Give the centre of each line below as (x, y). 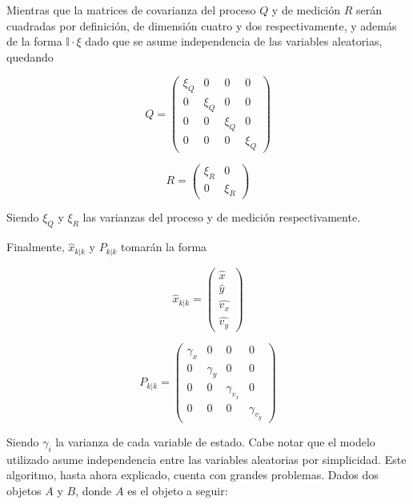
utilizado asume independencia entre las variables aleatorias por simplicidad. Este (206, 459)
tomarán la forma (164, 247)
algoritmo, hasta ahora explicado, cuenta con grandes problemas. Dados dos (192, 475)
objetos (24, 490)
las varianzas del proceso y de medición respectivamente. (222, 217)
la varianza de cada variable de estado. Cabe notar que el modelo (215, 441)
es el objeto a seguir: (178, 490)
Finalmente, (36, 247)
